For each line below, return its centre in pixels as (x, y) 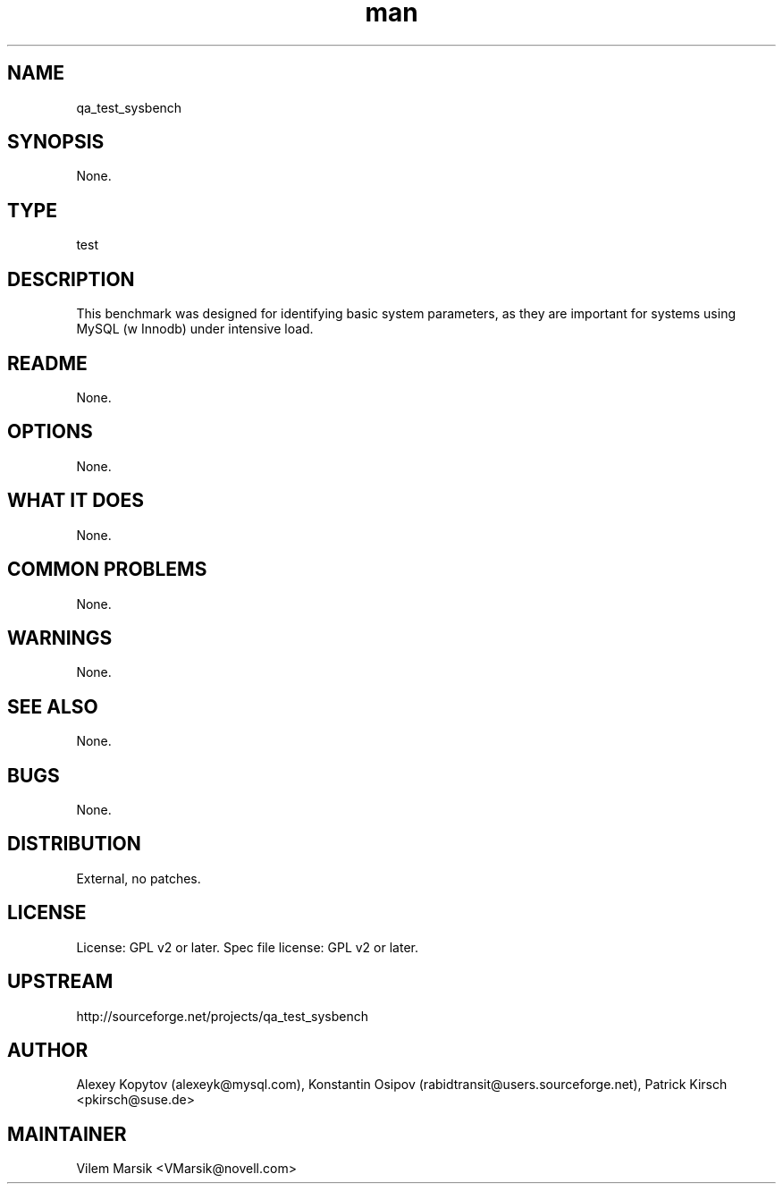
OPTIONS (50, 432)
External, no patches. (139, 878)
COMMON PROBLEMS (107, 570)
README (47, 363)
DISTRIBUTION (74, 844)
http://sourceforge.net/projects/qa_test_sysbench (222, 1016)
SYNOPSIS (56, 142)
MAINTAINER (67, 1134)
